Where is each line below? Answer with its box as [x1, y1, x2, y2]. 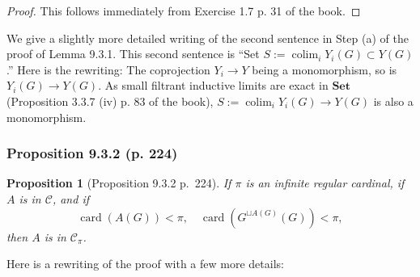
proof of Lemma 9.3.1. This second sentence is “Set [6, 45, 260, 62]
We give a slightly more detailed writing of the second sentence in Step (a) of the [6, 29, 409, 46]
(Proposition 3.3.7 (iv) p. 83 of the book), [6, 92, 214, 109]
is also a [373, 92, 414, 109]
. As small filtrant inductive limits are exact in [98, 77, 329, 94]
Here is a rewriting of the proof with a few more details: [6, 255, 284, 272]
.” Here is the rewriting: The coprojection [6, 61, 210, 78]
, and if [52, 190, 89, 207]
